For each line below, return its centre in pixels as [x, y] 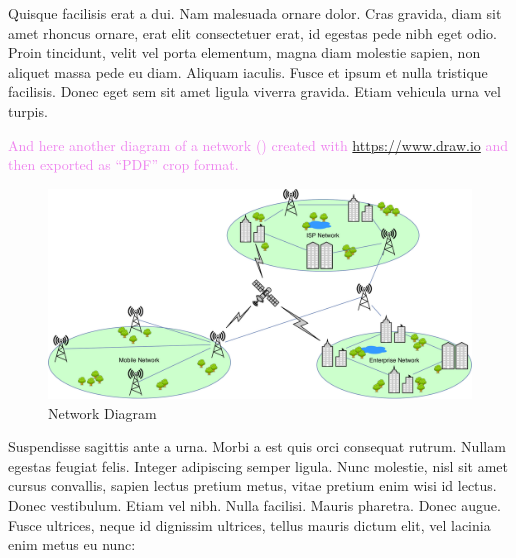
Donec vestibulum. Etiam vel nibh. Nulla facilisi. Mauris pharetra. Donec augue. [254, 505]
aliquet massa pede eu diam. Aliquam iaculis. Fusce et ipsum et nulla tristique [248, 71]
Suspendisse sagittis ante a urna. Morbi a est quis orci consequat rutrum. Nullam [257, 446]
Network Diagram [102, 412]
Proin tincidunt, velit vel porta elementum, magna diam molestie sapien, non [244, 52]
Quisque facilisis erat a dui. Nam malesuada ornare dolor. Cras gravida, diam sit [255, 13]
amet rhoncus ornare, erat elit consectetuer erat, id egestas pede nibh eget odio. [252, 32]
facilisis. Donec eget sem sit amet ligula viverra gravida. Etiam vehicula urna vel [254, 91]
